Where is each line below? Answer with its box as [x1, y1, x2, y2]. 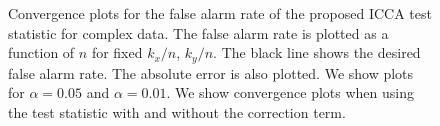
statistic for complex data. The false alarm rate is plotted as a [8, 22, 389, 43]
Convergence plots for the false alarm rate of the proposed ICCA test [8, 3, 432, 23]
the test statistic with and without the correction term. [8, 101, 346, 122]
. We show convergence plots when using [166, 82, 414, 103]
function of [8, 42, 75, 63]
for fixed [91, 42, 143, 63]
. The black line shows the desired [213, 42, 421, 63]
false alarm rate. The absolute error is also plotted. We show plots [8, 62, 414, 83]
